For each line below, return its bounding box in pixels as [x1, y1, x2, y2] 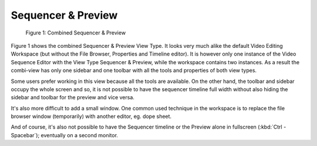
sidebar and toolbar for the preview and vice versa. [11, 94, 135, 101]
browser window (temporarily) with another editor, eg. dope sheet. [11, 113, 172, 120]
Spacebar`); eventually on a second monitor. [11, 131, 119, 138]
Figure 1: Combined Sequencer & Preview [25, 29, 126, 36]
